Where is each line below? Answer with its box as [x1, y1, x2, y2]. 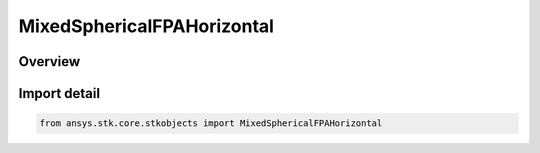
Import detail [18, 85, 100, 102]
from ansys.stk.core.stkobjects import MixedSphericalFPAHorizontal [39, 118, 383, 129]
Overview [18, 53, 81, 70]
